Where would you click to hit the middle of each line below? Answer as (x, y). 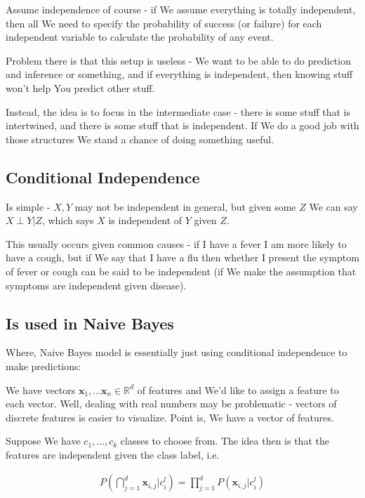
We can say (333, 206)
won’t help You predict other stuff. (80, 87)
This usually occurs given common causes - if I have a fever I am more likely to (176, 243)
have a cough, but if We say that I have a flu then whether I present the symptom (182, 257)
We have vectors (41, 389)
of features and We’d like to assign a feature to (238, 389)
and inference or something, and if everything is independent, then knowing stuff (179, 74)
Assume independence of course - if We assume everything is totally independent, (181, 9)
